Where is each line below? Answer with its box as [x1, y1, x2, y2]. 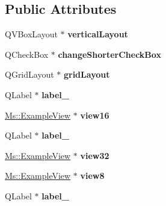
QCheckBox [5, 48, 49, 60]
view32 [80, 149, 109, 161]
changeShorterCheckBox [58, 48, 161, 60]
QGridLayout [5, 68, 54, 81]
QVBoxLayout [5, 28, 58, 40]
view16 [80, 108, 109, 121]
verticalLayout [67, 28, 128, 40]
